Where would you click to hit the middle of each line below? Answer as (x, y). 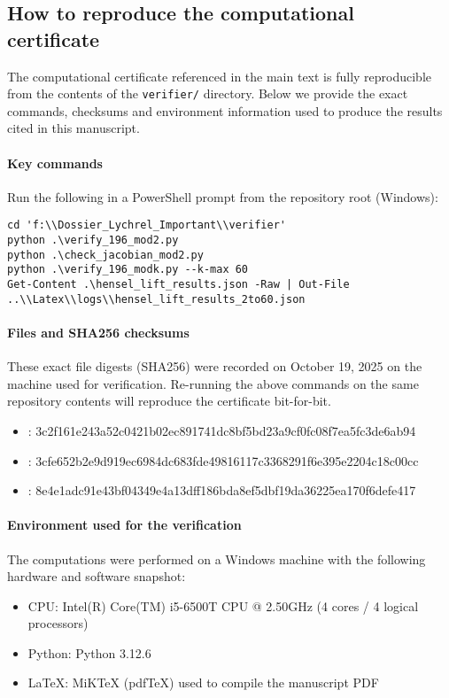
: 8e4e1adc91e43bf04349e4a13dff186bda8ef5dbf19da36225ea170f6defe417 (222, 490)
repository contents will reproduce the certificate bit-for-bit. (169, 401)
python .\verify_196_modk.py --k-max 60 (128, 270)
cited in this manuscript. (74, 128)
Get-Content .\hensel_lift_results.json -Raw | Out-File (178, 285)
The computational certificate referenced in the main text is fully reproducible (220, 76)
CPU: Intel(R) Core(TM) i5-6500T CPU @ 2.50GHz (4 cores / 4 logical (223, 605)
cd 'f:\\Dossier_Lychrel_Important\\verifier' (147, 225)
